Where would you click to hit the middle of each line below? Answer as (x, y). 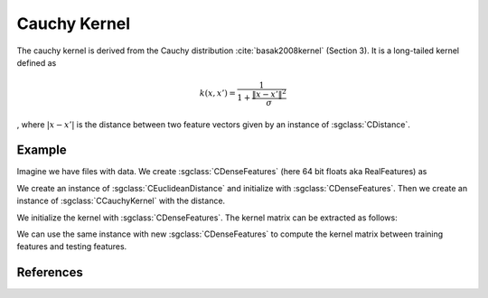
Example (42, 150)
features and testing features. (72, 247)
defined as (37, 62)
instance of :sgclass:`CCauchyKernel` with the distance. (121, 201)
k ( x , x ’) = (218, 93)
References (50, 272)
